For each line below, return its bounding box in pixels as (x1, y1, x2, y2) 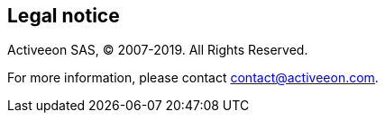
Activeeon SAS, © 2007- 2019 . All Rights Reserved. (7, 42, 308, 58)
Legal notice (7, 4, 120, 27)
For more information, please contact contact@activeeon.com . (7, 70, 379, 86)
